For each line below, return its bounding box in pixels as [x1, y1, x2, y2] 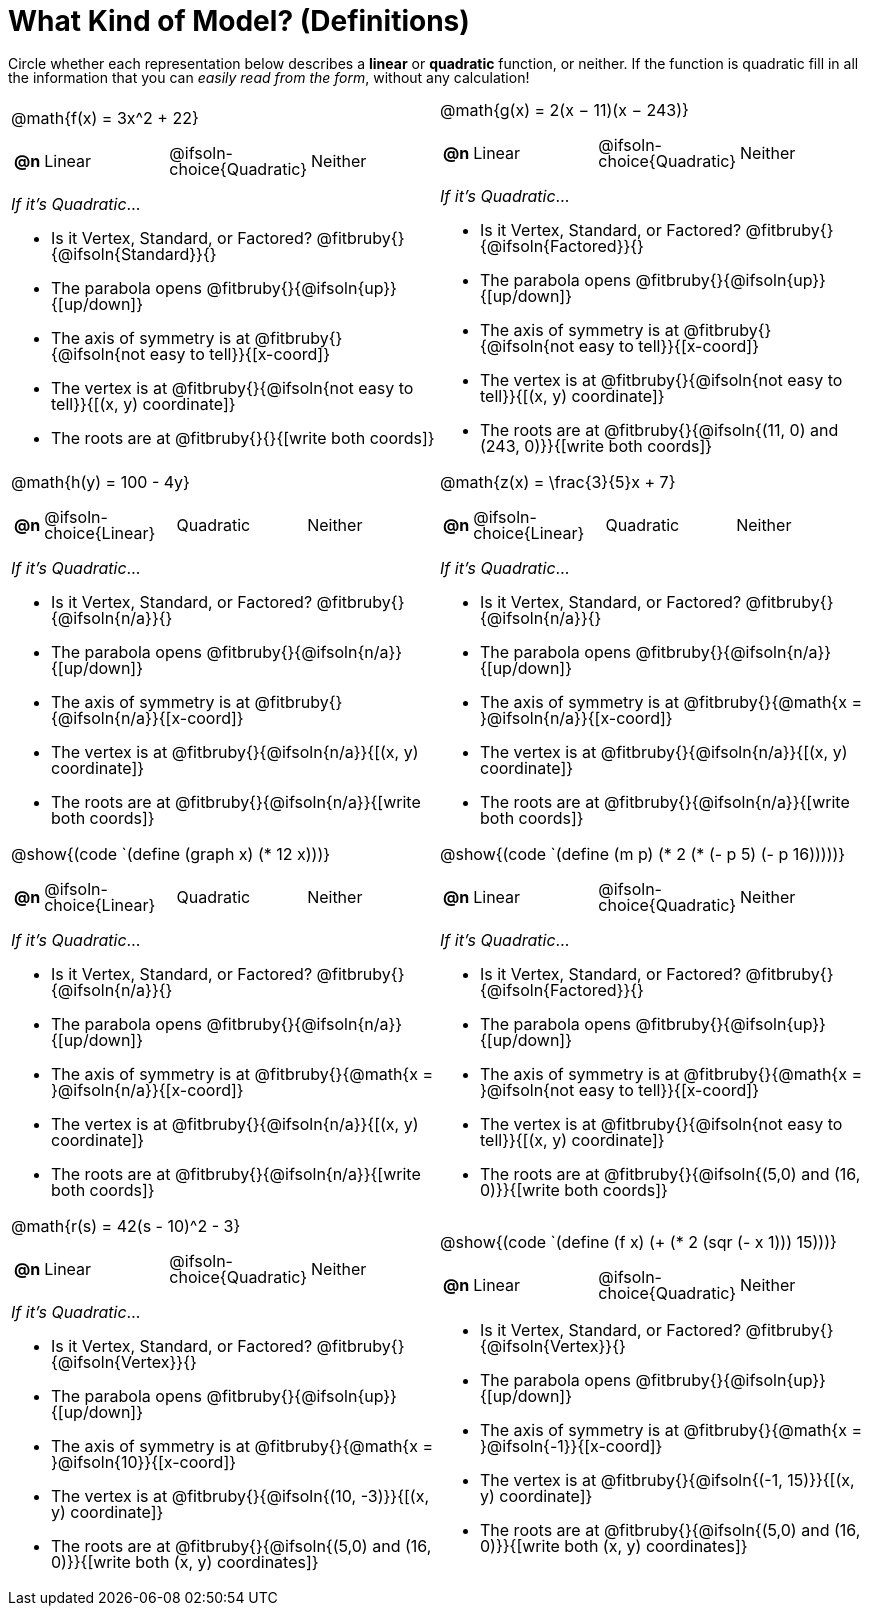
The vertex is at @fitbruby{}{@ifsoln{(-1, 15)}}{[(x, [480, 1469, 855, 1490]
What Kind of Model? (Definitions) [8, 4, 470, 38]
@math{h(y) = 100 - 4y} [11, 471, 190, 492]
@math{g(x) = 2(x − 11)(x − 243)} [440, 99, 689, 120]
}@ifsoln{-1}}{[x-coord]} [480, 1435, 663, 1456]
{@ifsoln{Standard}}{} [51, 243, 217, 264]
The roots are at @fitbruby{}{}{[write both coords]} [51, 427, 435, 448]
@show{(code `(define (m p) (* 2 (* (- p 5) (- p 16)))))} [440, 843, 846, 864]
